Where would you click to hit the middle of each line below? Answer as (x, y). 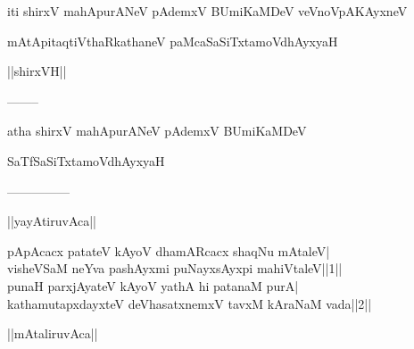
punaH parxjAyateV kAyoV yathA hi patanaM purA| (153, 285)
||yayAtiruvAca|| (52, 221)
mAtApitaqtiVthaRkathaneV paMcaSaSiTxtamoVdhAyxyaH (173, 41)
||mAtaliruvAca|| (53, 333)
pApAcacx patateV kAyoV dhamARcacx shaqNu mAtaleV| (169, 250)
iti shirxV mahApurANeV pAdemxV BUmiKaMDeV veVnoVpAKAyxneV (207, 11)
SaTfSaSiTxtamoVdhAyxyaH (86, 160)
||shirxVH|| (37, 71)
